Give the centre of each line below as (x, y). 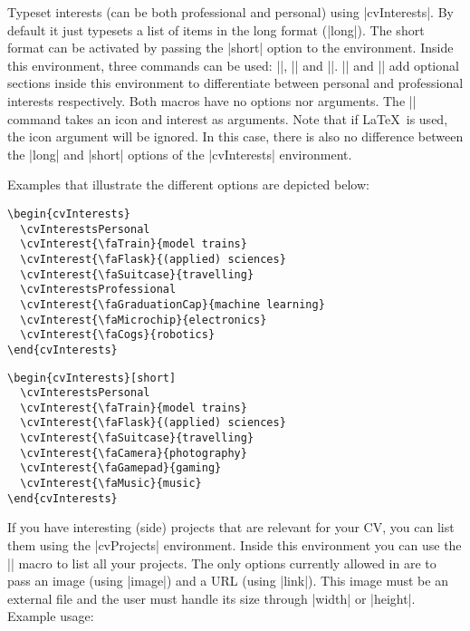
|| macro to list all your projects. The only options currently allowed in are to (222, 563)
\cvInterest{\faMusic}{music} (111, 484)
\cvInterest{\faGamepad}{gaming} (121, 468)
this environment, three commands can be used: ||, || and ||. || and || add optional (233, 65)
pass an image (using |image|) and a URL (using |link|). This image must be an (228, 581)
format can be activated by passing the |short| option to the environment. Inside (230, 48)
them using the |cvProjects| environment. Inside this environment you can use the (235, 545)
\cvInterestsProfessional (98, 290)
